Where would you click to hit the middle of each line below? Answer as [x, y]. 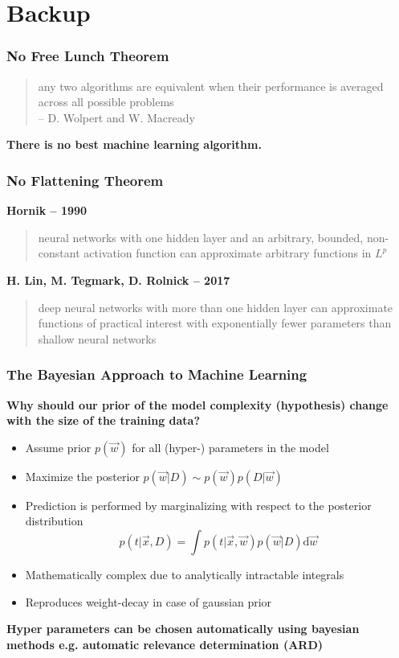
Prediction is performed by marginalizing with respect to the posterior [198, 505]
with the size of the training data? [104, 420]
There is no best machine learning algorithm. [134, 144]
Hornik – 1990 [47, 210]
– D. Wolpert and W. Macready [116, 117]
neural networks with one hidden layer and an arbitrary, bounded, [201, 237]
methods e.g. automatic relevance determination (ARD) [165, 644]
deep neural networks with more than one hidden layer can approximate [216, 307]
